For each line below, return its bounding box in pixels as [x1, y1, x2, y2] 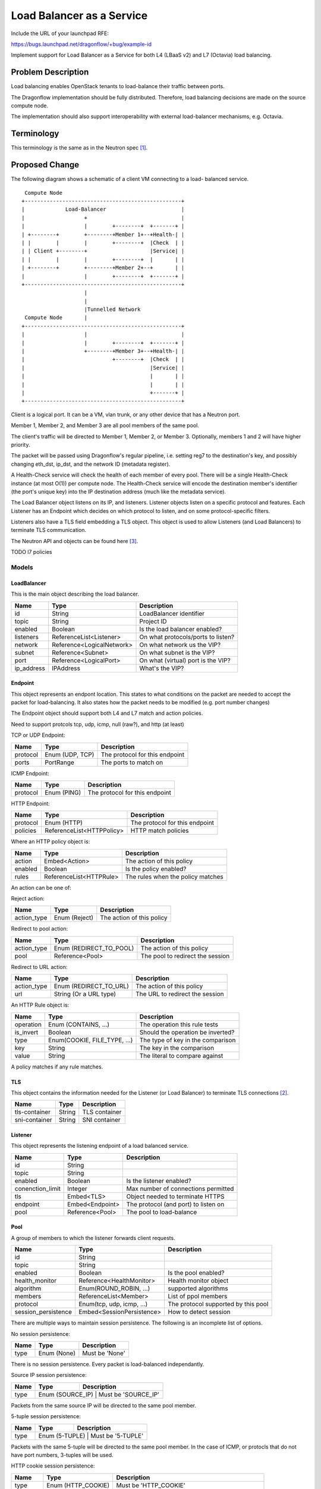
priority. [11, 441, 30, 448]
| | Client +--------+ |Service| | [21, 248, 185, 254]
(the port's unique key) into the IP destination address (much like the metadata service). [11, 488, 226, 495]
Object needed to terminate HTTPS [126, 1192, 225, 1200]
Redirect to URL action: [11, 963, 68, 970]
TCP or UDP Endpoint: [11, 731, 65, 739]
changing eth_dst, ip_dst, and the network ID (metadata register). [11, 460, 171, 468]
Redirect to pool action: [11, 925, 68, 932]
